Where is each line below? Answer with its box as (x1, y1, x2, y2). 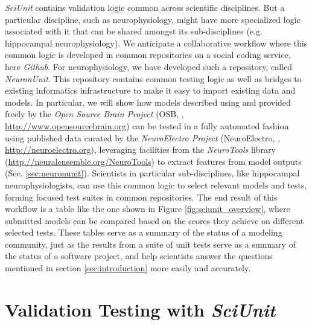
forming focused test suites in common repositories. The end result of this (5, 190, 278, 203)
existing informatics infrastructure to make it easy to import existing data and (5, 84, 296, 97)
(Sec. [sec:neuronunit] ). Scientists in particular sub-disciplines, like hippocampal (5, 167, 300, 179)
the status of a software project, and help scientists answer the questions (5, 249, 273, 262)
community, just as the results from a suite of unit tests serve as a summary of (5, 237, 296, 250)
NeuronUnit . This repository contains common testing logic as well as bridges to (5, 72, 302, 85)
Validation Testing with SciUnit (5, 297, 276, 322)
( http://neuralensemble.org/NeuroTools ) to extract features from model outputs (5, 155, 302, 167)
